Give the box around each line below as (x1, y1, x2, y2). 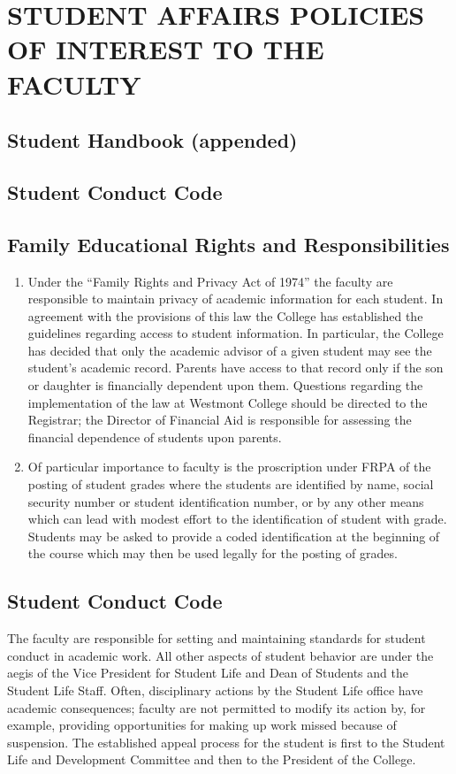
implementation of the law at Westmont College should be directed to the (27, 393, 428, 411)
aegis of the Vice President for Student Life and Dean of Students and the (7, 663, 408, 682)
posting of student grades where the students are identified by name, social (27, 475, 434, 494)
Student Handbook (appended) (7, 126, 298, 154)
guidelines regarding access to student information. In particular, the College (27, 324, 444, 342)
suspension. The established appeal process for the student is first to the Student (7, 732, 445, 751)
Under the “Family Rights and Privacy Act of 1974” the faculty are (27, 272, 393, 290)
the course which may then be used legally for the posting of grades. (27, 544, 398, 563)
